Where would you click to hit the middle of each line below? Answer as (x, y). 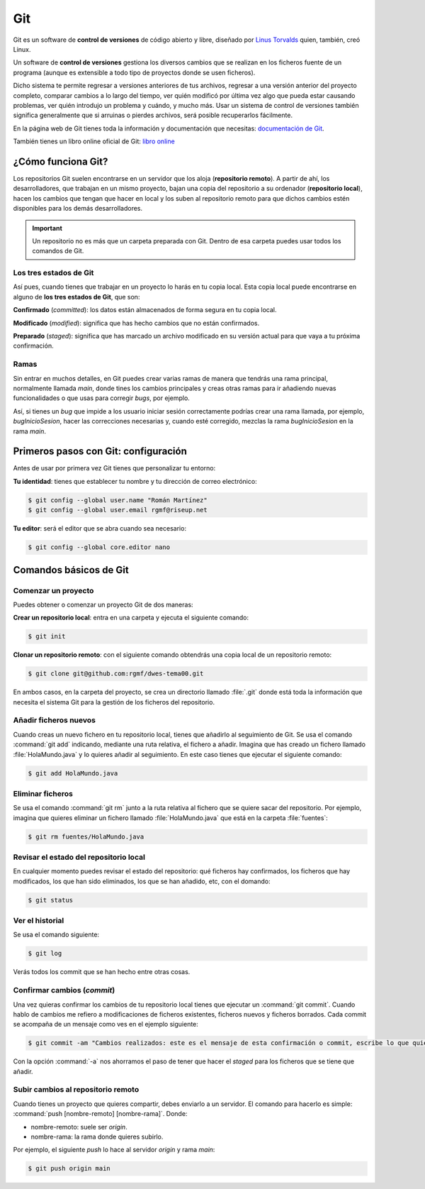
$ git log (45, 953)
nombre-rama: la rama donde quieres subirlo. (97, 1137)
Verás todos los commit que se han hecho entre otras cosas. (102, 972)
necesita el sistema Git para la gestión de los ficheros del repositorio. (114, 702)
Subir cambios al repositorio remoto (76, 1090)
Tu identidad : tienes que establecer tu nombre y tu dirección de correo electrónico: (135, 481)
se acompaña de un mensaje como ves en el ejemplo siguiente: (106, 1024)
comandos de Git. (58, 251)
